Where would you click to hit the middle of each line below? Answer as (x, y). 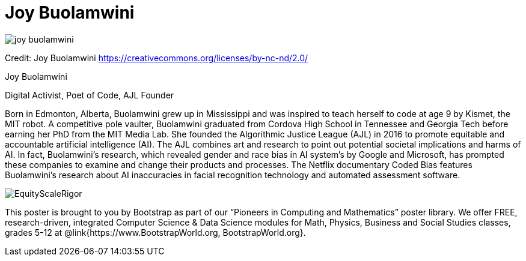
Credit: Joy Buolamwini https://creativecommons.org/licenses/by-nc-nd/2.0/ (157, 58)
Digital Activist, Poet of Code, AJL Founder (90, 95)
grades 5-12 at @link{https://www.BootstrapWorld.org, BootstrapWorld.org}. (155, 232)
